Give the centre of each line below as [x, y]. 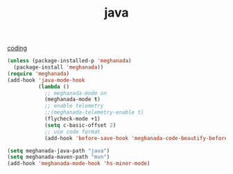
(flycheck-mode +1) [72, 119]
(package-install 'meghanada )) [59, 67]
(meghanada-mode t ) [72, 99]
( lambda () [54, 87]
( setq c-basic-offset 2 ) [80, 125]
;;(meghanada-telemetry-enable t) [94, 112]
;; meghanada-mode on [76, 93]
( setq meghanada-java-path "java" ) [59, 150]
